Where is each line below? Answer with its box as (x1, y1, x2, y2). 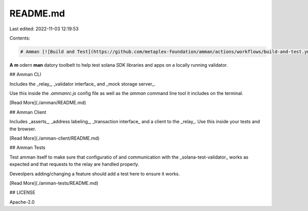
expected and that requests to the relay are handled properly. (9, 161, 140, 167)
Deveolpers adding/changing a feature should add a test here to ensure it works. (9, 170, 180, 177)
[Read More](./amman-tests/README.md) (9, 180, 99, 186)
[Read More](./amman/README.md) (9, 100, 86, 106)
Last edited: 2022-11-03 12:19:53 (9, 26, 79, 32)
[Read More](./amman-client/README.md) (9, 135, 100, 141)
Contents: (9, 35, 30, 41)
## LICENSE (9, 189, 35, 196)
